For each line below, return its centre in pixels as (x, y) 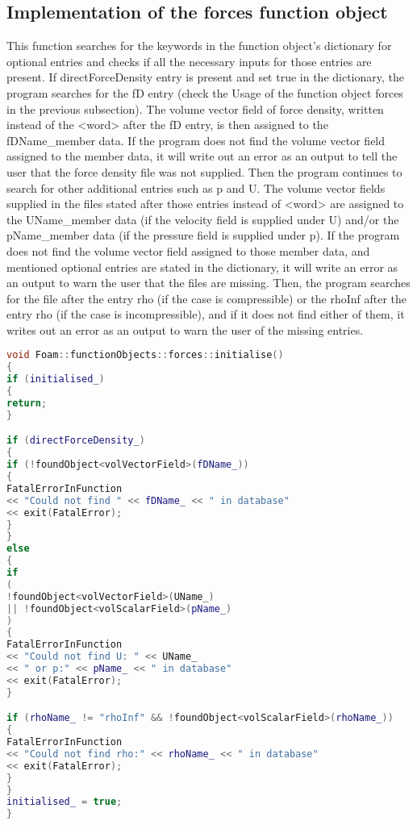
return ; (27, 403)
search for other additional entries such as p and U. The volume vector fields (196, 187)
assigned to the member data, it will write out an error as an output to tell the (202, 156)
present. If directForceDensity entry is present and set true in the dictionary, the (205, 77)
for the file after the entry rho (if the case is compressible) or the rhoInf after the (207, 298)
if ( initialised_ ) (56, 379)
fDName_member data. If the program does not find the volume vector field (196, 140)
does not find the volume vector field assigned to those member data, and (188, 250)
